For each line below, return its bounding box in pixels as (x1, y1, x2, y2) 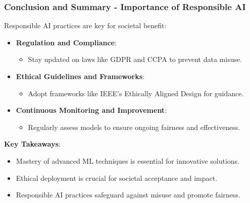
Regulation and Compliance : (16, 37, 117, 47)
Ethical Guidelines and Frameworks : (16, 71, 144, 81)
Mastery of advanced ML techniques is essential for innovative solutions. (16, 155, 239, 166)
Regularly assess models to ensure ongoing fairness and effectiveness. (28, 121, 240, 132)
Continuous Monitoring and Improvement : (16, 105, 167, 115)
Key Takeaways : (4, 139, 61, 149)
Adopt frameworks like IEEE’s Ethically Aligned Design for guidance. (28, 88, 244, 98)
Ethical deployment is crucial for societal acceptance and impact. (16, 172, 218, 183)
